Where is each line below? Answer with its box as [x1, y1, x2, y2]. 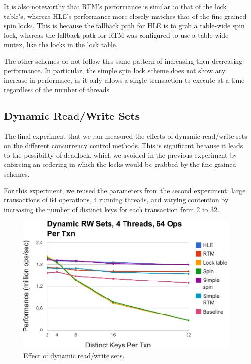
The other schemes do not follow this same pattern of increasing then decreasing [4, 55, 243, 66]
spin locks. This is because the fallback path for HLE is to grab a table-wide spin [4, 20, 245, 31]
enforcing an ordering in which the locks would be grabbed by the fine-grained [4, 159, 236, 169]
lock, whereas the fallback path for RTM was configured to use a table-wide [4, 30, 229, 40]
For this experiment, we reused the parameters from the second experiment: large [4, 185, 246, 195]
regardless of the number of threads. [4, 84, 111, 94]
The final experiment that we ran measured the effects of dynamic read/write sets [4, 131, 247, 141]
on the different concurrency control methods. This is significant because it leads [4, 140, 243, 150]
